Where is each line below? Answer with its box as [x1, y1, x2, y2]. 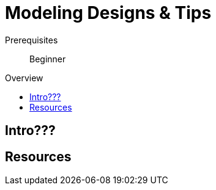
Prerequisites [5, 34, 58, 45]
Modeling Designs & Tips [5, 2, 212, 23]
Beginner [29, 53, 66, 64]
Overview [5, 72, 43, 83]
